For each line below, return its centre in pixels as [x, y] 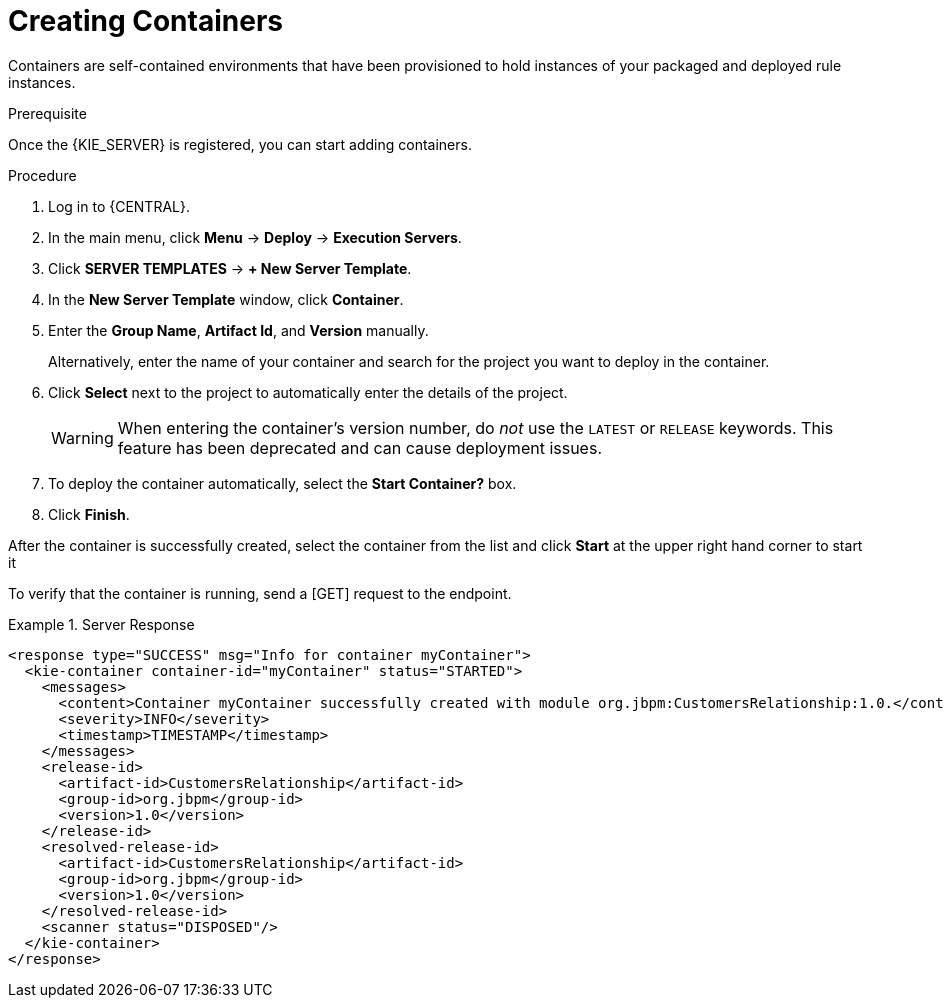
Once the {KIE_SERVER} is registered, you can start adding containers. [240, 144]
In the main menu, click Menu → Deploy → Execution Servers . [255, 237]
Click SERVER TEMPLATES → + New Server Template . [230, 268]
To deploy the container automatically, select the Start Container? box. [282, 483]
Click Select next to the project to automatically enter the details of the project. [308, 392]
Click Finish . [89, 514]
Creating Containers [145, 21]
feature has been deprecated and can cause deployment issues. [359, 447]
